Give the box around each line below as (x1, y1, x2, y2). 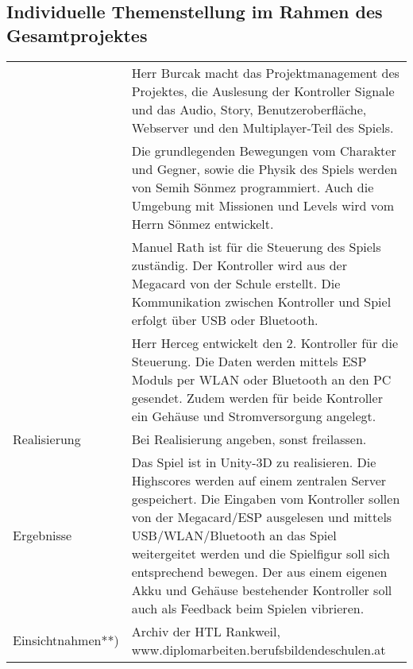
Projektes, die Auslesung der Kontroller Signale (131, 81, 395, 100)
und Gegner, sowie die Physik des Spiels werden (131, 159, 398, 178)
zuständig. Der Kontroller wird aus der (131, 255, 347, 274)
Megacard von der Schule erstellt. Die (131, 273, 341, 292)
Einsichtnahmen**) (13, 631, 119, 650)
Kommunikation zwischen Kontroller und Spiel (131, 292, 392, 311)
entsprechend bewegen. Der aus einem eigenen (131, 562, 388, 581)
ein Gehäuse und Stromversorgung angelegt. (131, 406, 376, 425)
